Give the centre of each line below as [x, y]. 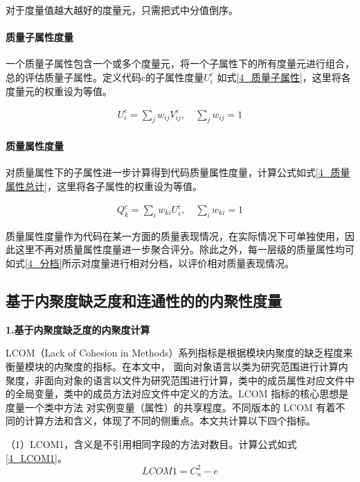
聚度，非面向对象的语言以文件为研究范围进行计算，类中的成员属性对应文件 [175, 380]
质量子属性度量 [39, 37]
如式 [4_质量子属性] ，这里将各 [284, 77]
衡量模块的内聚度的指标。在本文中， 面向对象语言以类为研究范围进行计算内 [177, 366]
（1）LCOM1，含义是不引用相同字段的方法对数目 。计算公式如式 [151, 444]
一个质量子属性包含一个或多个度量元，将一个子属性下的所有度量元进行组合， [180, 63]
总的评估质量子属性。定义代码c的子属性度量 [105, 77]
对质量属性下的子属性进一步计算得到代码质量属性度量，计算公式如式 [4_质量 [178, 172]
